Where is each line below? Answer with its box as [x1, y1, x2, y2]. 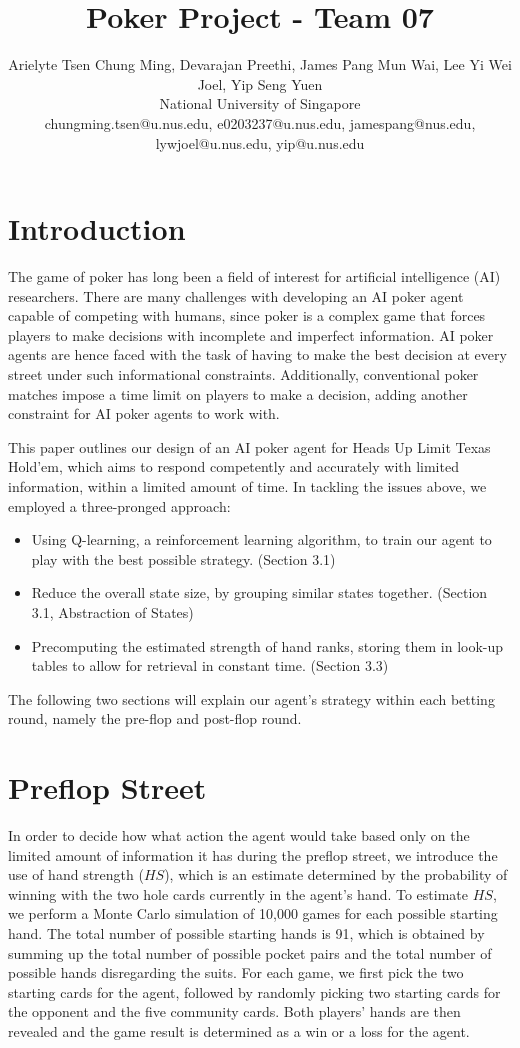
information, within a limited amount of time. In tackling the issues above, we [8, 475, 487, 496]
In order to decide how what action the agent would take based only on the [8, 825, 470, 846]
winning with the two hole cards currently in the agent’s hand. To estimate [8, 883, 469, 904]
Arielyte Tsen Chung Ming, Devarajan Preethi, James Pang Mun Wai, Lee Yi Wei [8, 54, 512, 75]
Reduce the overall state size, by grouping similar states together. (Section [31, 582, 488, 603]
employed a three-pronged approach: [8, 495, 231, 516]
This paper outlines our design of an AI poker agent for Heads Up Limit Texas [8, 436, 491, 457]
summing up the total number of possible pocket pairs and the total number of [8, 942, 492, 963]
